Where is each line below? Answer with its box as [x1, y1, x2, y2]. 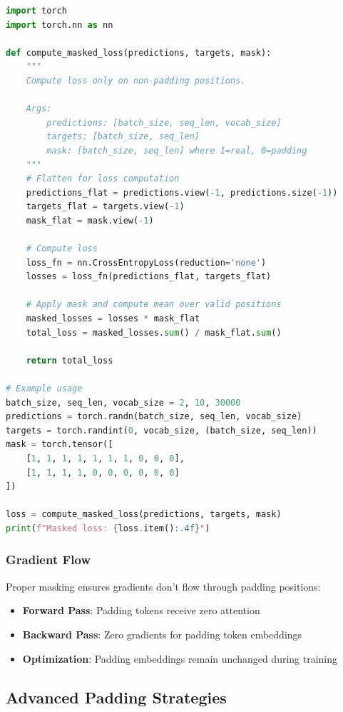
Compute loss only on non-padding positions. [26, 75, 246, 86]
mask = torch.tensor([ [6, 439, 113, 450]
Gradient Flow [6, 551, 91, 568]
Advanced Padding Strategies [6, 686, 227, 708]
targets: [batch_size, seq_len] [46, 131, 200, 142]
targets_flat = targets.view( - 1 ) [26, 201, 185, 212]
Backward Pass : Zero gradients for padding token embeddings [22, 626, 302, 641]
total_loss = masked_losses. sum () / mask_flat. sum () [26, 327, 282, 338]
